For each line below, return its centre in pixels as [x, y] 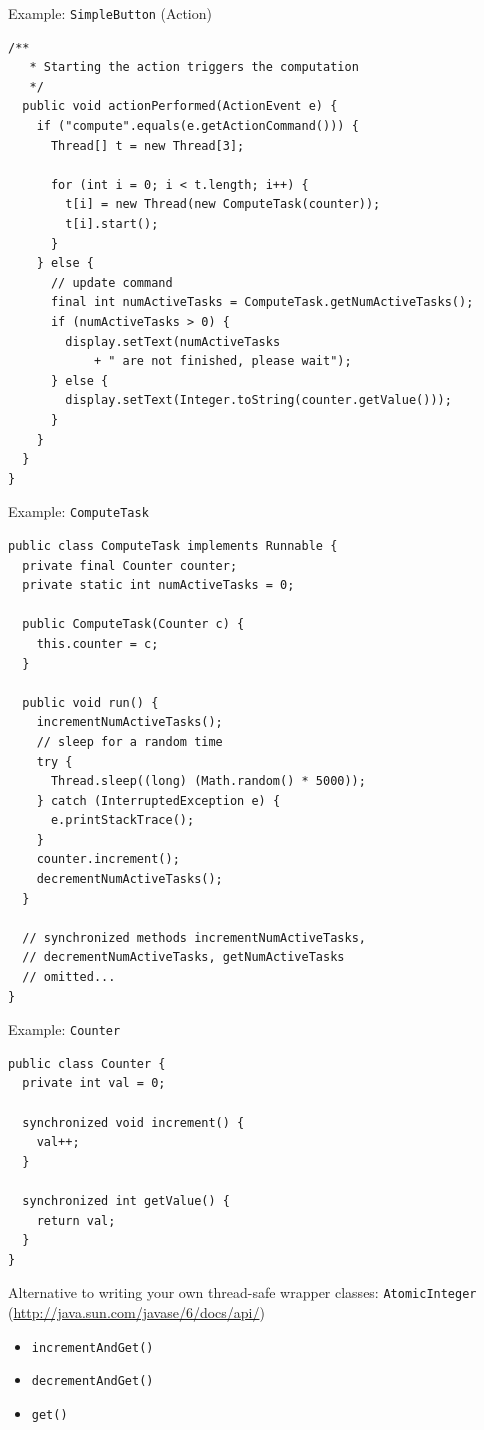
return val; [76, 1220]
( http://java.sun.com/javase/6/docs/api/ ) [136, 1312]
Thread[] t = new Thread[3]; [147, 145]
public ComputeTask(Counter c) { [133, 624]
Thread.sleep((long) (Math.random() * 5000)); [208, 781]
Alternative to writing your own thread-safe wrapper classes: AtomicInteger [242, 1292]
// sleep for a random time [129, 741]
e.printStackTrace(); [122, 820]
